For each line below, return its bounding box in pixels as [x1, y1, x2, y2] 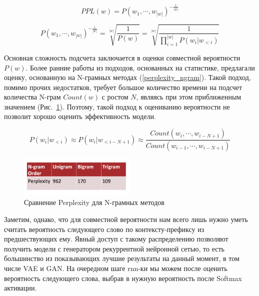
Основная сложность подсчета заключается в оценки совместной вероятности [4, 52, 240, 62]
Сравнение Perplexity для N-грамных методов [24, 197, 164, 207]
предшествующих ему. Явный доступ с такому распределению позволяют [4, 233, 228, 244]
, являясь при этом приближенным [136, 91, 241, 102]
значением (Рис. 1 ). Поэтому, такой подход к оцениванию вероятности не [4, 101, 230, 111]
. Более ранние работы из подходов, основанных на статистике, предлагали [25, 62, 255, 72]
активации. [4, 282, 37, 293]
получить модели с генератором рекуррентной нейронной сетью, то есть [4, 243, 224, 253]
